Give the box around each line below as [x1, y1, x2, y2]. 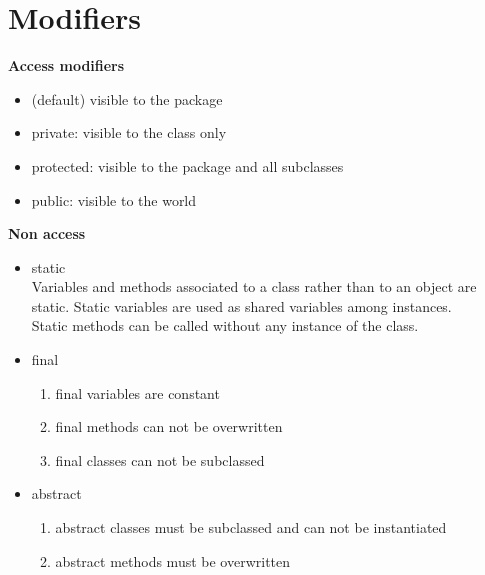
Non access [8, 223, 86, 244]
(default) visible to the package [31, 88, 223, 109]
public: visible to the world [31, 189, 197, 210]
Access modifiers [8, 55, 125, 76]
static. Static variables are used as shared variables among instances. [31, 295, 452, 316]
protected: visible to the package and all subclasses [31, 155, 344, 176]
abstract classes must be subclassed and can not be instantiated [55, 517, 447, 538]
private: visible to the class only [31, 122, 227, 143]
